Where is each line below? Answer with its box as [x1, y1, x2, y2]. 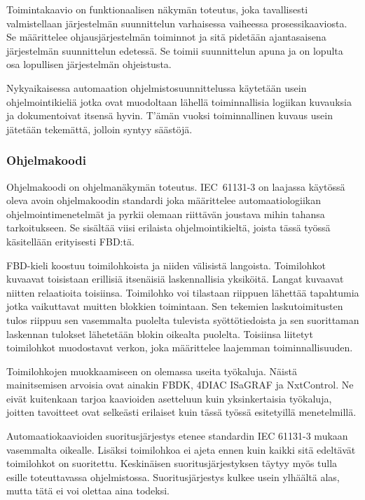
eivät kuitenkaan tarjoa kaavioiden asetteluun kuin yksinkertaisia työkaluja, [6, 391, 332, 405]
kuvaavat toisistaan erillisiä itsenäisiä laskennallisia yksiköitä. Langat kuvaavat [6, 271, 344, 286]
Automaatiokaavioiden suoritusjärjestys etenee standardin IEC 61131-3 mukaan [6, 428, 348, 443]
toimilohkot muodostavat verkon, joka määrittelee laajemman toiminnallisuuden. [6, 340, 353, 355]
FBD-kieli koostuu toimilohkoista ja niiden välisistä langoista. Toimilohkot [6, 257, 326, 272]
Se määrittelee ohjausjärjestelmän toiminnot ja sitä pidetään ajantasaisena [6, 29, 326, 44]
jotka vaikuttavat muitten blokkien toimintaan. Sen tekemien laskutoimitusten [6, 299, 343, 313]
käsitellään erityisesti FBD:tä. [6, 234, 135, 248]
